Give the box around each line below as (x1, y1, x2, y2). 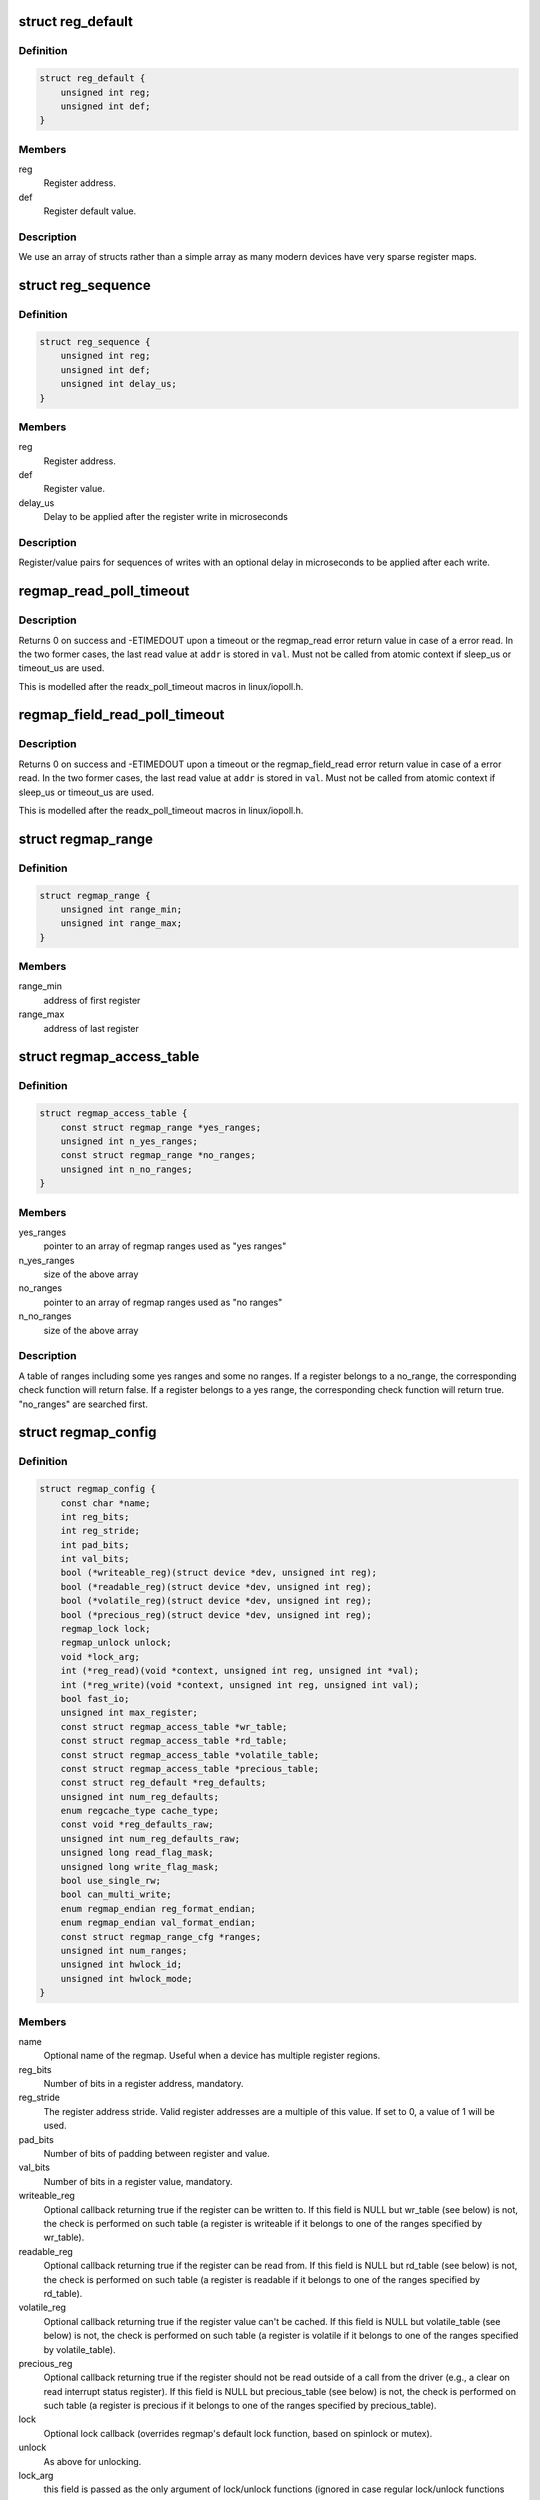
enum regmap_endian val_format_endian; (60, 1917, 257, 1929)
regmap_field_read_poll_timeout (18, 706, 225, 724)
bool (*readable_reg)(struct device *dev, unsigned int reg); (60, 1581, 372, 1592)
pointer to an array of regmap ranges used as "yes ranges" (43, 1240, 287, 1252)
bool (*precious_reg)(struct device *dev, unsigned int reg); (60, 1609, 372, 1620)
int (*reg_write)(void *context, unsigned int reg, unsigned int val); (60, 1679, 420, 1690)
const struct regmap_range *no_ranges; (60, 1150, 257, 1161)
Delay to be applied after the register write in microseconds (43, 511, 289, 523)
